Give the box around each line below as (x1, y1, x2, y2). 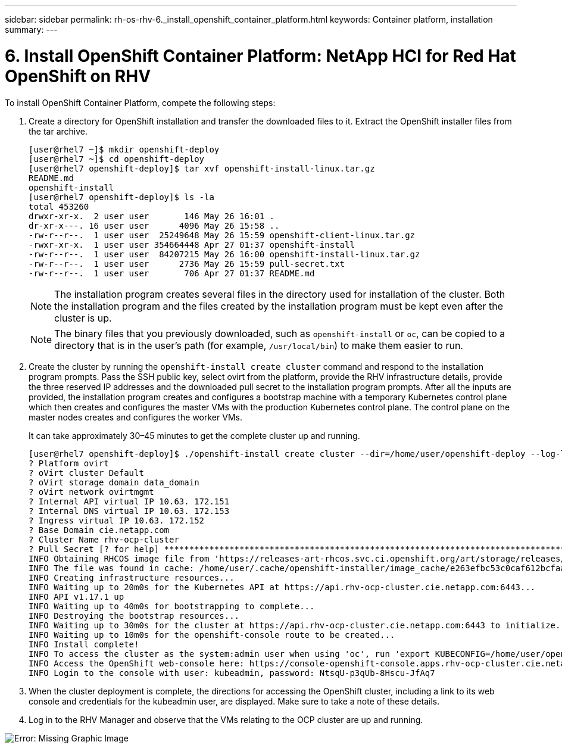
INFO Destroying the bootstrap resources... (29, 610, 240, 621)
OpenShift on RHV (5, 66, 151, 86)
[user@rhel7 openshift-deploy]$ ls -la (29, 192, 214, 202)
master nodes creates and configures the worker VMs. (29, 412, 242, 422)
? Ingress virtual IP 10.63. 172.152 (29, 515, 205, 525)
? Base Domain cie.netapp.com (29, 525, 170, 535)
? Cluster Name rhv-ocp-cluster (29, 534, 179, 544)
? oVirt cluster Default (29, 467, 144, 478)
